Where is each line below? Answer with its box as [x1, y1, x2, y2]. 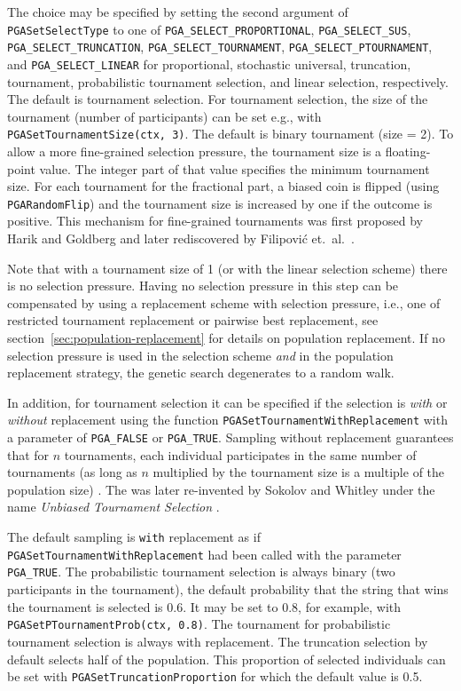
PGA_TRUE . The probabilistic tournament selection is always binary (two [7, 562, 395, 581]
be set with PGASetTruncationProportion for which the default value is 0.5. [7, 667, 423, 686]
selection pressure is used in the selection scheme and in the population [7, 345, 394, 364]
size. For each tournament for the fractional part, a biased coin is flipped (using [7, 177, 440, 195]
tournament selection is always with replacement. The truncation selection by [7, 631, 428, 650]
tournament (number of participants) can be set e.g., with [7, 107, 322, 125]
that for [7, 445, 50, 464]
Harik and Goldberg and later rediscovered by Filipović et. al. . [7, 229, 355, 248]
